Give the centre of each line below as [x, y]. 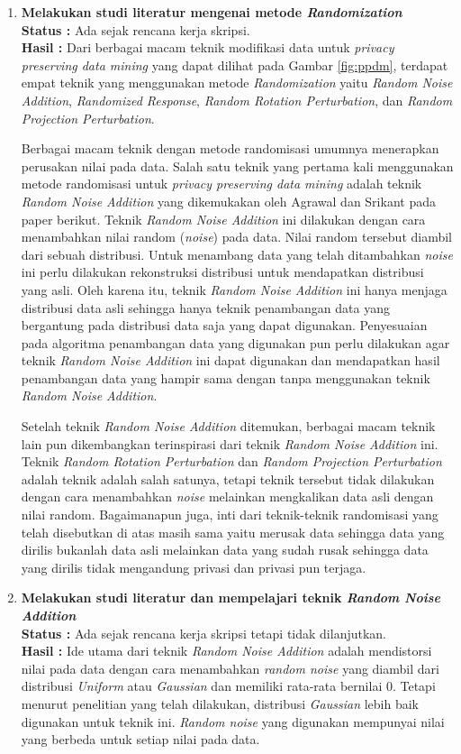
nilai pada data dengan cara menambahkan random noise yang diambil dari [230, 668]
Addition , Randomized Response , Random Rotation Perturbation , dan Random [237, 100]
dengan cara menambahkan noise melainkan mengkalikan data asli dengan [227, 497]
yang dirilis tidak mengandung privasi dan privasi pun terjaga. [194, 567]
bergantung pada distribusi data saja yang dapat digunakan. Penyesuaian [224, 325]
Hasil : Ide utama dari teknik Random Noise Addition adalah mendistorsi [226, 651]
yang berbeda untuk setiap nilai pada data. [140, 739]
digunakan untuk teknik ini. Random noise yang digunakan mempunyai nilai [233, 721]
